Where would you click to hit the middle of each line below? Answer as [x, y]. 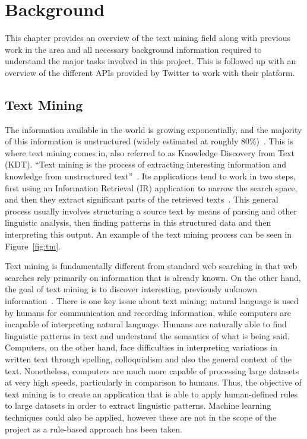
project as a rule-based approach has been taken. [94, 429]
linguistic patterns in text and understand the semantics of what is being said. [147, 335]
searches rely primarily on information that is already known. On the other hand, [153, 277]
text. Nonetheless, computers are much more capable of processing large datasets [152, 370]
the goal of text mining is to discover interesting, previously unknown [131, 289]
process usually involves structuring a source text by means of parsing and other [151, 211]
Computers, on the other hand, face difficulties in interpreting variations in [141, 347]
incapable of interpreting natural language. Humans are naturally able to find [146, 324]
